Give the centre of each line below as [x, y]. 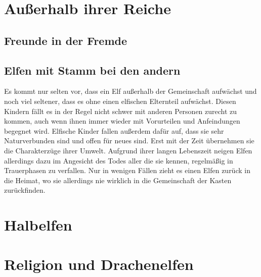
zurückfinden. [25, 190]
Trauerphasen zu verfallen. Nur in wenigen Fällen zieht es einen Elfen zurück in [127, 170]
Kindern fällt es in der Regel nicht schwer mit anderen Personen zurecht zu [121, 111]
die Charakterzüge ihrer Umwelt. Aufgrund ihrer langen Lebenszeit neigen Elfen [128, 150]
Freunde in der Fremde [66, 40]
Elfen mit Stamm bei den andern [92, 70]
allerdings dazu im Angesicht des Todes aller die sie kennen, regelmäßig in [119, 160]
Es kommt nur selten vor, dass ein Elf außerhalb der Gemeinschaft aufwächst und [130, 91]
